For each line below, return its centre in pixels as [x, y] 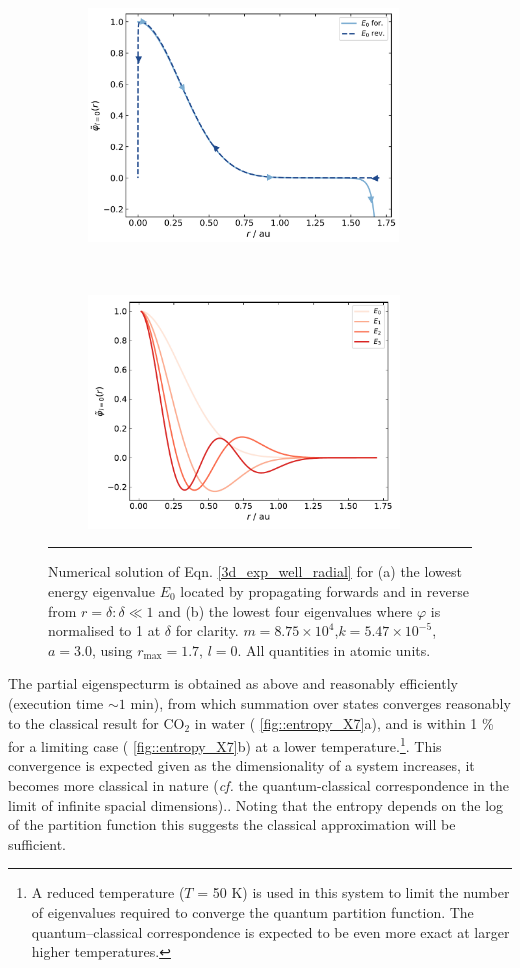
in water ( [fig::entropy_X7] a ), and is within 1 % [344, 722]
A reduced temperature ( [108, 892]
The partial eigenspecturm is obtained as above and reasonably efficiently [233, 683]
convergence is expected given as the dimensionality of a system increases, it [241, 765]
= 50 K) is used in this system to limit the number [353, 892]
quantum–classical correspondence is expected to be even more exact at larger [270, 931]
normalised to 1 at [104, 630]
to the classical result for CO [96, 722]
